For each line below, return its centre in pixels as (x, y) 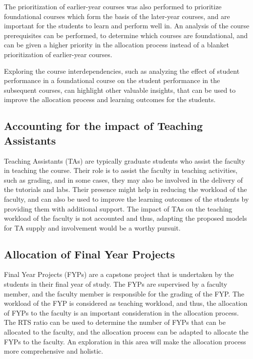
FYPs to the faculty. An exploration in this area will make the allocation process (125, 341)
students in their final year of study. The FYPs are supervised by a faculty (116, 284)
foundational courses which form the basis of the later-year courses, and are (117, 16)
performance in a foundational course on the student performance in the (112, 80)
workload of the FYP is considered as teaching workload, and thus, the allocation (126, 303)
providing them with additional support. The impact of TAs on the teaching (118, 208)
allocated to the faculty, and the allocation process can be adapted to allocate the (126, 332)
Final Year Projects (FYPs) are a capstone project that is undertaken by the (119, 274)
